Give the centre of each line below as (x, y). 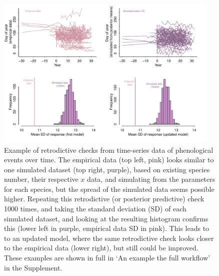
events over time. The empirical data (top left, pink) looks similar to (109, 160)
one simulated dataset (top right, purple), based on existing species (107, 169)
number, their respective (41, 179)
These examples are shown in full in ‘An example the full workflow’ (107, 258)
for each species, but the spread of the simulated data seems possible (109, 189)
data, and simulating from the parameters (151, 179)
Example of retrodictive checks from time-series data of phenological (109, 150)
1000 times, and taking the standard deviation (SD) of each (95, 209)
